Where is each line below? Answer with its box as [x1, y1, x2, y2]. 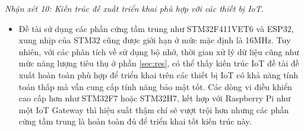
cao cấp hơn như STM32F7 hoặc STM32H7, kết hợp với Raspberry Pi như [18, 92, 291, 104]
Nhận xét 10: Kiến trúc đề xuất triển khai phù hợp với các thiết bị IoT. [5, 2, 264, 14]
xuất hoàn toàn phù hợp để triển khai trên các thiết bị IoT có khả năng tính [18, 68, 299, 81]
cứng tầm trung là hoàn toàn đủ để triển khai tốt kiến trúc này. [18, 115, 252, 127]
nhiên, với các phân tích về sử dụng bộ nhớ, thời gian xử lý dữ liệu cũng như [18, 45, 299, 57]
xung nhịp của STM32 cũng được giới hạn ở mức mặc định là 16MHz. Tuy [18, 34, 291, 46]
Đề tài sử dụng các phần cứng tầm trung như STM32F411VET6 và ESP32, [18, 22, 294, 34]
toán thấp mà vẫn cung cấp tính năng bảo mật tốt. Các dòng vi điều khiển [18, 80, 292, 92]
